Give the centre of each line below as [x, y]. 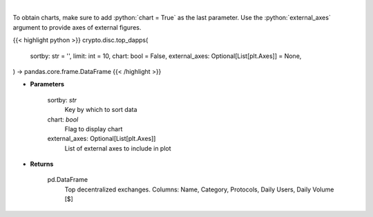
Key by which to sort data [101, 110]
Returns [42, 164]
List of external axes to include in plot [118, 148]
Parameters [47, 84]
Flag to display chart [94, 129]
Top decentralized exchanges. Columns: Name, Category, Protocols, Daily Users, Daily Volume [199, 189]
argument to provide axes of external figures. [77, 27]
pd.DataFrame [68, 180]
